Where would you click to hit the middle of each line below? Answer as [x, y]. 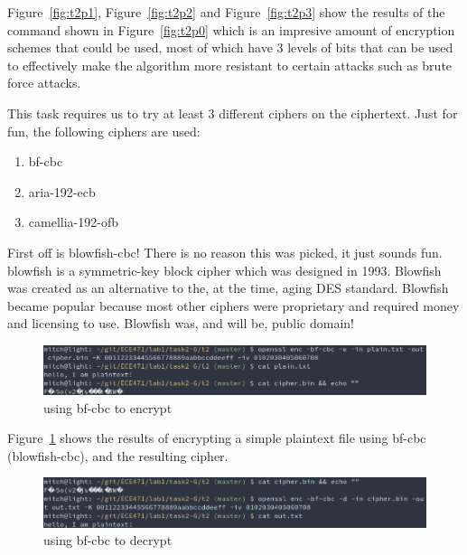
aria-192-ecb [62, 191]
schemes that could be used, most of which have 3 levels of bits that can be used [230, 47]
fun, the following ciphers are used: [104, 131]
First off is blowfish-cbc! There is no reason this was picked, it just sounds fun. [225, 252]
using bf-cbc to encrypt [108, 407]
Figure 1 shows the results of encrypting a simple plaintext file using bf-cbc [217, 438]
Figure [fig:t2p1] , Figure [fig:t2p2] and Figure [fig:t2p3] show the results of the [226, 12]
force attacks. [44, 83]
